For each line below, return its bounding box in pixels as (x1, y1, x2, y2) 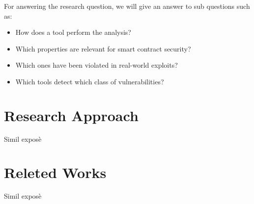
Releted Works (4, 162, 107, 182)
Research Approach (4, 105, 139, 125)
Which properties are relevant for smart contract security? (15, 43, 191, 53)
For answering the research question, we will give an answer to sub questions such (4, 1, 250, 11)
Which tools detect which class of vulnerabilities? (15, 76, 164, 86)
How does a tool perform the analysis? (15, 27, 131, 37)
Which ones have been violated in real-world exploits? (15, 60, 178, 70)
